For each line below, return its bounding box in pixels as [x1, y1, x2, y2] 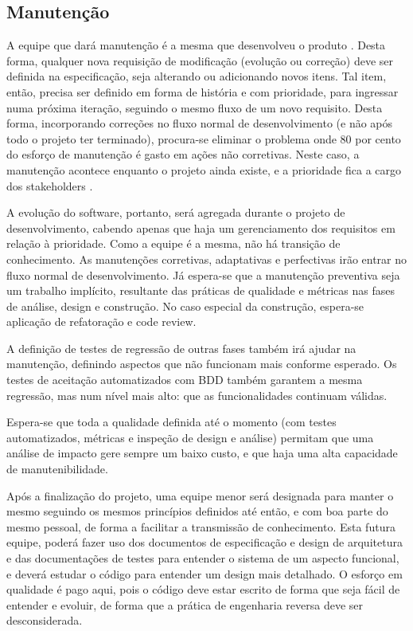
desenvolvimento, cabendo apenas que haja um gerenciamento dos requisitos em [6, 219, 395, 236]
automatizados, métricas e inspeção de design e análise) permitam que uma [6, 429, 374, 445]
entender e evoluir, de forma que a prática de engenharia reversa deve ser [6, 596, 364, 613]
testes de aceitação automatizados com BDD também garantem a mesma [6, 371, 363, 388]
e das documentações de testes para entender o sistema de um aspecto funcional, [6, 550, 399, 566]
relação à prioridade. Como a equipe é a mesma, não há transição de [6, 235, 341, 252]
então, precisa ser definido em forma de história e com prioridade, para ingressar [6, 83, 399, 100]
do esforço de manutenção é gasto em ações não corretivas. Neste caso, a [6, 146, 360, 163]
